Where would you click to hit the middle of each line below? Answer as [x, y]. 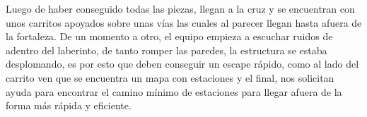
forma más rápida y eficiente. [69, 105]
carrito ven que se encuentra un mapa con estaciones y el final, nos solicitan [170, 77]
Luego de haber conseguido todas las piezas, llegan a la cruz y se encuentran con [180, 8]
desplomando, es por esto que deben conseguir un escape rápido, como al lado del [182, 64]
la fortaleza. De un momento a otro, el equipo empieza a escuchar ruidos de [169, 36]
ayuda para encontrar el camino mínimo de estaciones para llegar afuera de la [174, 91]
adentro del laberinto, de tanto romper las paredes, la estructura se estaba [167, 50]
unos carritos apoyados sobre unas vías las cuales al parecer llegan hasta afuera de [184, 22]
